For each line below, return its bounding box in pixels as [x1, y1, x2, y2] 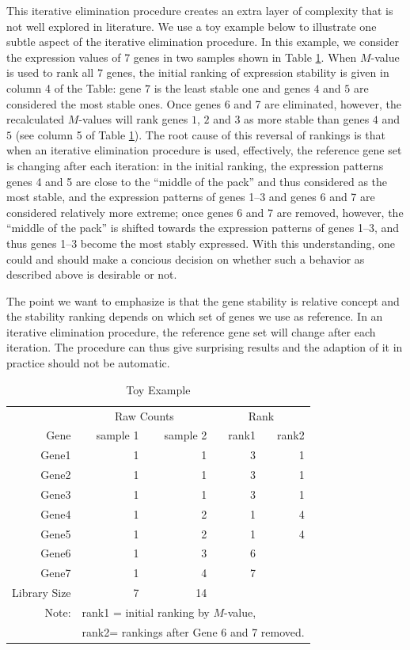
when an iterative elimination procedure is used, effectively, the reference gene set [6, 142, 402, 158]
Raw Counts [114, 407, 174, 424]
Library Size [12, 584, 71, 601]
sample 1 [96, 427, 139, 443]
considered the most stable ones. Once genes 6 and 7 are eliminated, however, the [6, 95, 401, 112]
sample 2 [164, 427, 207, 443]
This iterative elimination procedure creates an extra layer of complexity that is [6, 2, 393, 18]
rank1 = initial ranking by [82, 603, 210, 620]
